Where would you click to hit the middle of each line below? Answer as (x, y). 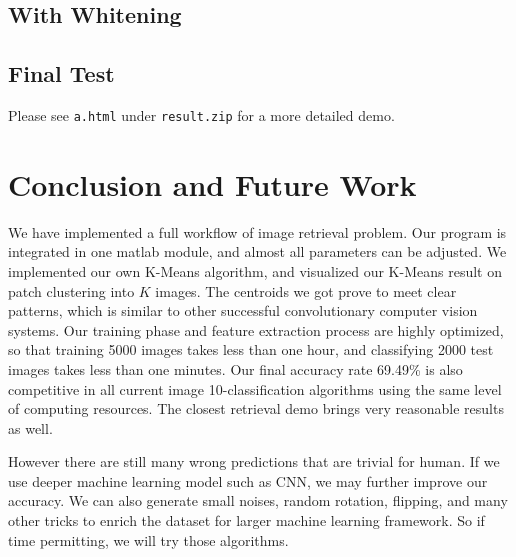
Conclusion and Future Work (212, 183)
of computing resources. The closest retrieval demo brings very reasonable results (256, 408)
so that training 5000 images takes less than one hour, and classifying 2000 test (251, 349)
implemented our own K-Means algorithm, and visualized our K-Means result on (255, 270)
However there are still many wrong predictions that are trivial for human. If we (254, 461)
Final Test (61, 73)
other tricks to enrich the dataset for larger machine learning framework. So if (246, 520)
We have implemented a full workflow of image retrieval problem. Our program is (257, 231)
